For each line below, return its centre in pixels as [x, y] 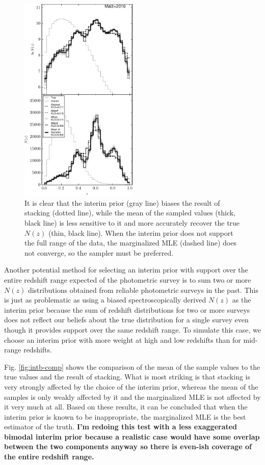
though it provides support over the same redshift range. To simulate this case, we [132, 329]
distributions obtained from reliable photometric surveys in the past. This [143, 290]
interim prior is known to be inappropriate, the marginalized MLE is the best [125, 416]
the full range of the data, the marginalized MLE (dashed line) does [130, 243]
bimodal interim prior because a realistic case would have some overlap [132, 436]
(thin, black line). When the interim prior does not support [141, 232]
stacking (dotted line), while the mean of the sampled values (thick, [130, 213]
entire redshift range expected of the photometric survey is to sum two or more [128, 279]
